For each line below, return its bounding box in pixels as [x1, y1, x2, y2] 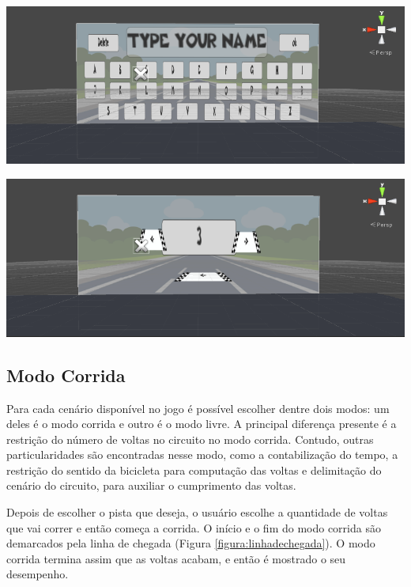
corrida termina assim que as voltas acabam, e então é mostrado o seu [6, 550, 346, 566]
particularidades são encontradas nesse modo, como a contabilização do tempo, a [6, 446, 398, 463]
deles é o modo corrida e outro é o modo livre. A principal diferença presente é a [6, 415, 397, 432]
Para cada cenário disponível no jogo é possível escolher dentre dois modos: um [6, 400, 390, 416]
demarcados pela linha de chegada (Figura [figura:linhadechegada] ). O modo [6, 535, 375, 551]
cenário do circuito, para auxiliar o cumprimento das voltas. [6, 477, 296, 494]
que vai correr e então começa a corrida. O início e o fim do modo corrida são [6, 519, 381, 536]
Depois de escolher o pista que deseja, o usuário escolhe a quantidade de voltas [6, 504, 388, 521]
